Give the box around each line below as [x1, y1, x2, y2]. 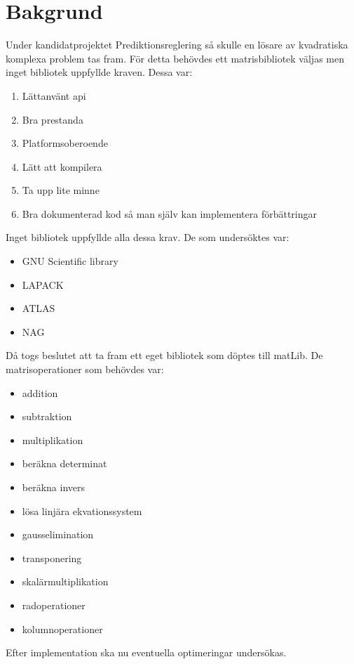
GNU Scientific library [22, 254, 118, 268]
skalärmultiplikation [22, 574, 109, 589]
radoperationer [22, 597, 86, 612]
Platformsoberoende [22, 136, 108, 150]
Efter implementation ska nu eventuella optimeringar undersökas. [6, 645, 287, 660]
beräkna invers [22, 480, 86, 494]
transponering [22, 550, 82, 565]
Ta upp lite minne [22, 183, 100, 197]
